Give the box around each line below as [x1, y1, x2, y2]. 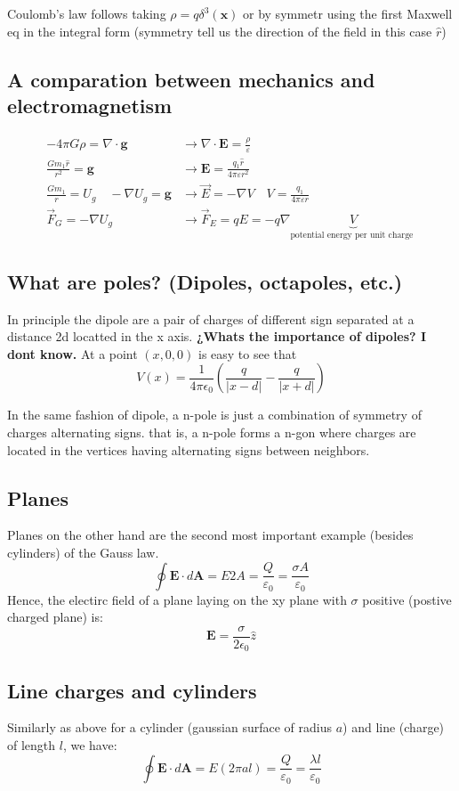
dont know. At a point [7, 344, 138, 363]
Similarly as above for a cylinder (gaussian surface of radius [7, 718, 332, 737]
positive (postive [362, 590, 452, 608]
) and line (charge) [342, 718, 445, 737]
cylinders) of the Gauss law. [7, 542, 159, 561]
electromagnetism [7, 91, 173, 118]
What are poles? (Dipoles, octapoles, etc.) [7, 267, 403, 295]
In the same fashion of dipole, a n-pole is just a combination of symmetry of [7, 405, 422, 424]
